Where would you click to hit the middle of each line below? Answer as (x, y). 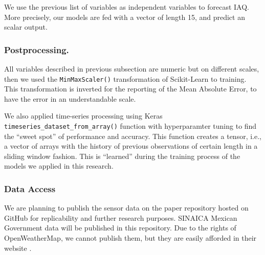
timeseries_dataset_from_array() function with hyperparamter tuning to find (130, 126)
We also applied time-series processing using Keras (83, 116)
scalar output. (26, 27)
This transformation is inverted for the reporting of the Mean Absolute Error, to (130, 89)
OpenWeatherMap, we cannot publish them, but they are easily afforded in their (130, 238)
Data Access (30, 188)
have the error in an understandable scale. (70, 98)
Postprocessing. (37, 49)
